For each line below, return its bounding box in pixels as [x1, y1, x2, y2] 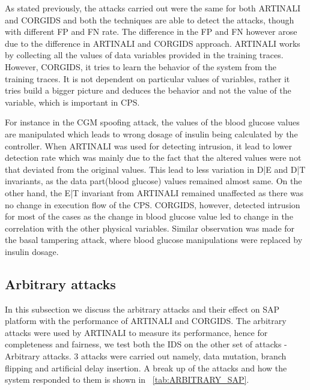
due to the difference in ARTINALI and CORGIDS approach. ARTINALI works [5, 37, 300, 49]
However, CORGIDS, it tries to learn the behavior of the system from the [5, 60, 276, 73]
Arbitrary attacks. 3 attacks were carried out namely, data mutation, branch [5, 350, 287, 362]
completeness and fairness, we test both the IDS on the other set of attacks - [5, 338, 287, 350]
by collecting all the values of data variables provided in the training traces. [5, 49, 284, 61]
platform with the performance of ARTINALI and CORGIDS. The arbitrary [5, 314, 287, 327]
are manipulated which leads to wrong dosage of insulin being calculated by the [5, 127, 298, 140]
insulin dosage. [5, 245, 59, 257]
